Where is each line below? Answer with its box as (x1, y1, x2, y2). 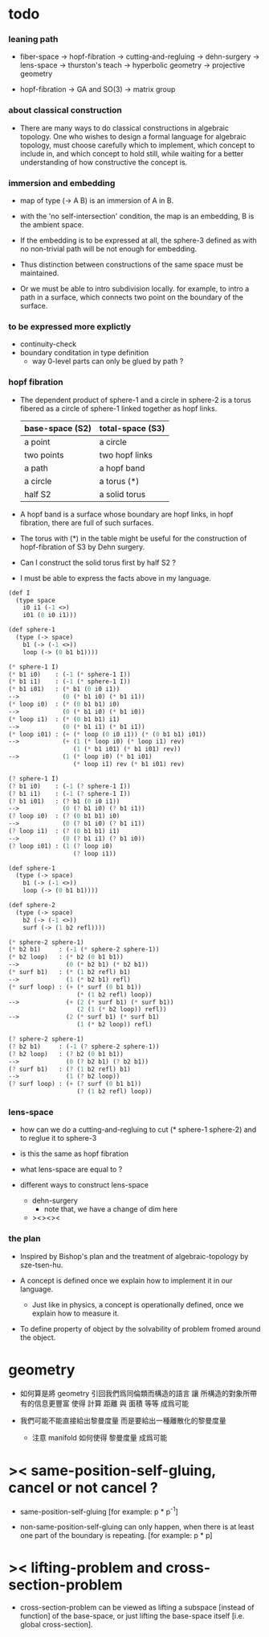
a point (23, 436, 51, 447)
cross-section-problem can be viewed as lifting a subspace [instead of (19, 1602, 255, 1612)
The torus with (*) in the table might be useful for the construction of (19, 533, 247, 543)
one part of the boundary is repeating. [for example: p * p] (19, 1531, 213, 1540)
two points (23, 449, 64, 460)
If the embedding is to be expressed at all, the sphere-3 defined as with (19, 235, 257, 246)
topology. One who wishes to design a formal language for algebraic (19, 131, 247, 141)
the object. (19, 1332, 56, 1342)
